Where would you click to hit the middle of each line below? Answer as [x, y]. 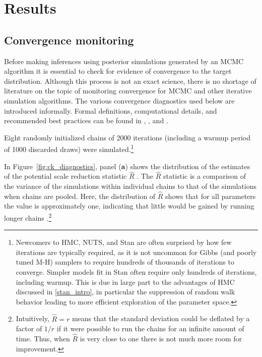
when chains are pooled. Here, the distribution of [80, 196]
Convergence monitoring [69, 40]
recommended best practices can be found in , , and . [86, 120]
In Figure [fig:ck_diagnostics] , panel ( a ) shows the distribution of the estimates [127, 166]
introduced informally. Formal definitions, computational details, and [111, 110]
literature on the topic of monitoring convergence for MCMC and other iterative [128, 91]
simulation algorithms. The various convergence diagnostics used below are [119, 100]
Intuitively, [32, 318]
